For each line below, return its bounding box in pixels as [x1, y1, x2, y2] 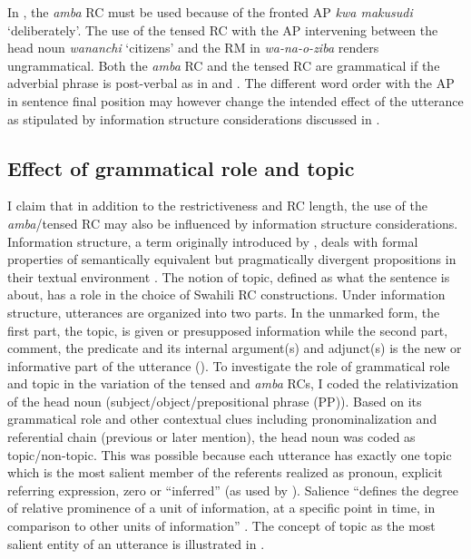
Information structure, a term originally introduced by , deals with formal [7, 231, 418, 250]
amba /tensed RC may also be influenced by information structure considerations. [7, 213, 458, 232]
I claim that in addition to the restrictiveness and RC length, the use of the [7, 196, 427, 215]
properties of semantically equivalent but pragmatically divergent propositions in [7, 250, 456, 269]
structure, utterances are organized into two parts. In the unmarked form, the [7, 302, 440, 321]
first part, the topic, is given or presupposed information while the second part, [7, 320, 448, 339]
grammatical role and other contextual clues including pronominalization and [7, 409, 437, 428]
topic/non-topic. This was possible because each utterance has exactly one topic [7, 445, 452, 464]
